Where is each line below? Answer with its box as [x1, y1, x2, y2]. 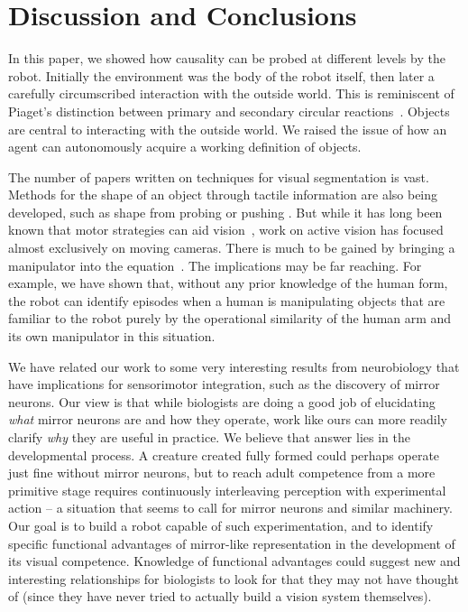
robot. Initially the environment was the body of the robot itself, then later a [8, 66, 435, 85]
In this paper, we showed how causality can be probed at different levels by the [8, 49, 445, 68]
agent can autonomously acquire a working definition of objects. [8, 137, 362, 156]
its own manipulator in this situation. [8, 327, 216, 346]
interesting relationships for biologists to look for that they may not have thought [8, 569, 459, 588]
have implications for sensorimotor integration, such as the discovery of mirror [8, 375, 440, 394]
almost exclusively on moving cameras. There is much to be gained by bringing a [8, 238, 455, 257]
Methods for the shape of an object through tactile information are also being [8, 185, 438, 204]
